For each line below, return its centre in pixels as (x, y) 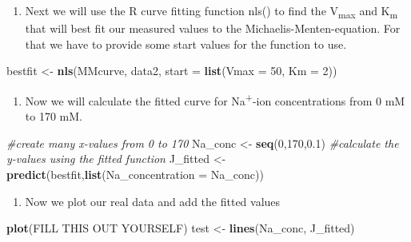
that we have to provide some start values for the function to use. (186, 44)
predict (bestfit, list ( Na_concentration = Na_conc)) (135, 174)
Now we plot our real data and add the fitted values (153, 201)
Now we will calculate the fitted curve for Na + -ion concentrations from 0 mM (215, 99)
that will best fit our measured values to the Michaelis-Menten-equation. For (213, 28)
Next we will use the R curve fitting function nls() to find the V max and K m (211, 12)
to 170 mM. (54, 116)
